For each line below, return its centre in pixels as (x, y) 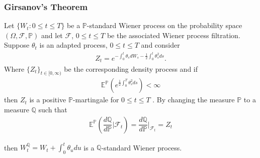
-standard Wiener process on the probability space (164, 25)
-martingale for (96, 100)
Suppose (17, 45)
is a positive (48, 100)
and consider (160, 45)
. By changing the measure (194, 100)
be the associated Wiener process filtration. (174, 35)
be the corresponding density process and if (131, 68)
